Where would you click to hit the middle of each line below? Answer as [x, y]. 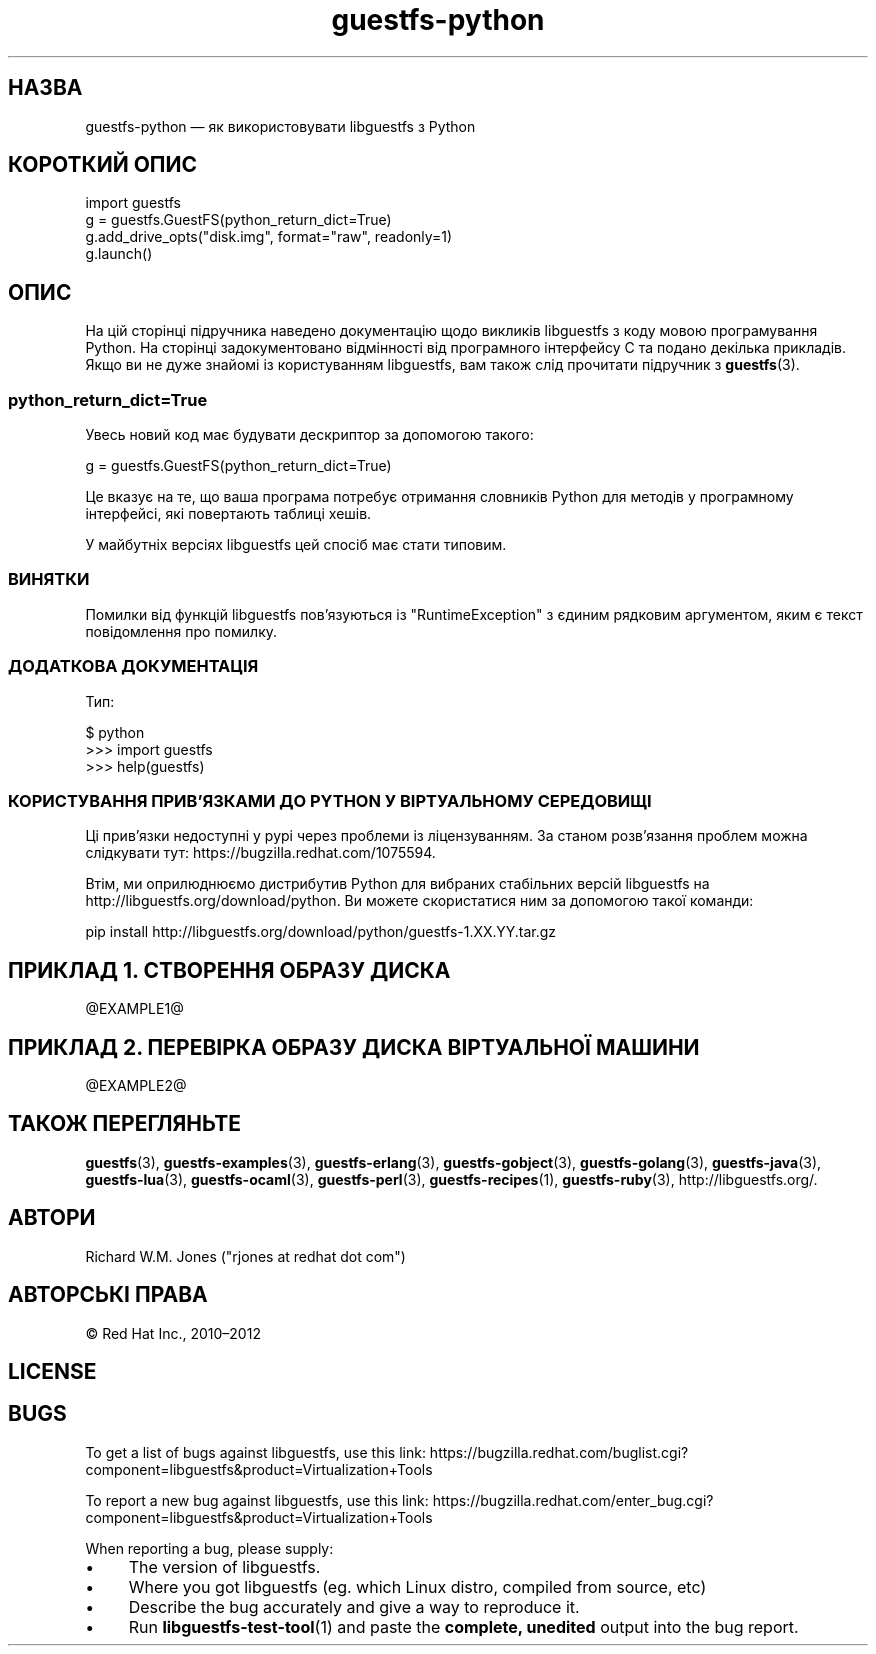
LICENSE [52, 1371]
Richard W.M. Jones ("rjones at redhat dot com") [245, 1256]
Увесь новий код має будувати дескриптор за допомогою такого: [309, 435]
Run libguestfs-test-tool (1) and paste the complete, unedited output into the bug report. [463, 1626]
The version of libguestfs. [224, 1566]
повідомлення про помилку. [181, 631]
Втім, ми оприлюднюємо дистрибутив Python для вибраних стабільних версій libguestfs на [397, 884]
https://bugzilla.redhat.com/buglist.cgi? [559, 1452]
